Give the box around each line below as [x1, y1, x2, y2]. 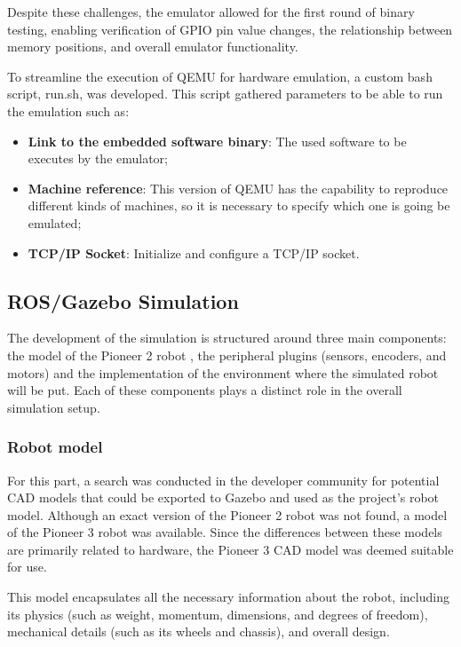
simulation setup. [7, 398, 100, 416]
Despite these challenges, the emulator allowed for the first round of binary [7, 3, 415, 20]
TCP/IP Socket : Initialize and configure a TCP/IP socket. [28, 243, 360, 262]
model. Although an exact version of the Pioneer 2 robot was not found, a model [7, 505, 448, 524]
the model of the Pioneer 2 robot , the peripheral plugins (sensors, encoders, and [7, 345, 447, 364]
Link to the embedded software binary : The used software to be [28, 131, 407, 150]
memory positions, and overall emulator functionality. [7, 37, 298, 56]
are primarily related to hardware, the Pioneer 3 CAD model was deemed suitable [7, 540, 454, 558]
